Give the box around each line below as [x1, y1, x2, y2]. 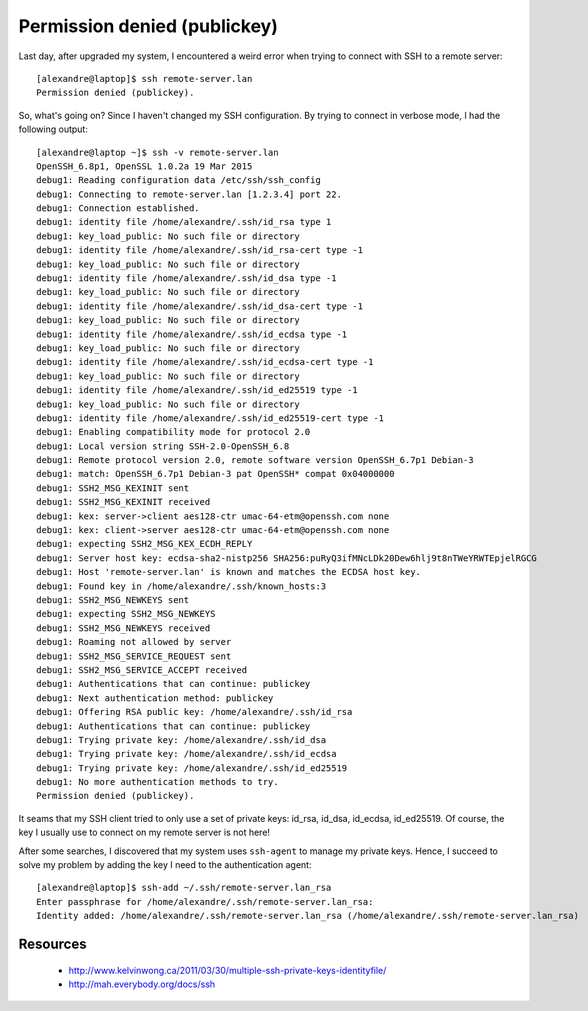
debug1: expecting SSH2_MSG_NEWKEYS [36, 608, 216, 620]
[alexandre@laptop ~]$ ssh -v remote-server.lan [36, 146, 279, 158]
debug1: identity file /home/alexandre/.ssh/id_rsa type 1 [36, 216, 332, 228]
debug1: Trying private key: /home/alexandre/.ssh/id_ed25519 [36, 762, 348, 774]
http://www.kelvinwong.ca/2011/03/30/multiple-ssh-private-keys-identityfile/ [68, 964, 387, 976]
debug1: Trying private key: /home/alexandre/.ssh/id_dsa [36, 734, 327, 745]
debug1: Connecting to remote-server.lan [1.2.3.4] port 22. [36, 188, 342, 200]
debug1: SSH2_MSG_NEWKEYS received [36, 622, 211, 634]
